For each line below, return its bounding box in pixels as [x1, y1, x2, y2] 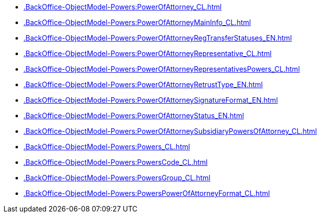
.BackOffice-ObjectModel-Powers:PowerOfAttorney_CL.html [23, 3, 222, 11]
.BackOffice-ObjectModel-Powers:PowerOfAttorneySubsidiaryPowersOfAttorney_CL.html [23, 127, 317, 135]
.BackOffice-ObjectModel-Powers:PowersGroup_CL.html [23, 173, 210, 182]
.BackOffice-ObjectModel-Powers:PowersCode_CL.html [23, 158, 208, 166]
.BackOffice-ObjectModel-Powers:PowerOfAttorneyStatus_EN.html [23, 111, 244, 120]
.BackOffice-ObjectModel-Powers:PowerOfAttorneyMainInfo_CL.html [23, 18, 251, 27]
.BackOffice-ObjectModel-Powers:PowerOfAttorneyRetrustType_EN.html [23, 80, 263, 89]
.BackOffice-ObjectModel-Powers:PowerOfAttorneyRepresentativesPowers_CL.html [23, 65, 300, 73]
